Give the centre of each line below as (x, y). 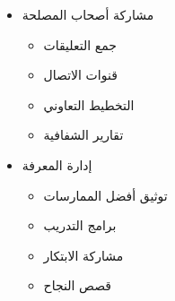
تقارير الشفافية (83, 135)
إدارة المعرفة (57, 164)
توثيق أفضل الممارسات (105, 195)
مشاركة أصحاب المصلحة (88, 14)
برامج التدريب (80, 225)
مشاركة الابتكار (83, 255)
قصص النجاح (77, 285)
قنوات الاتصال (80, 75)
